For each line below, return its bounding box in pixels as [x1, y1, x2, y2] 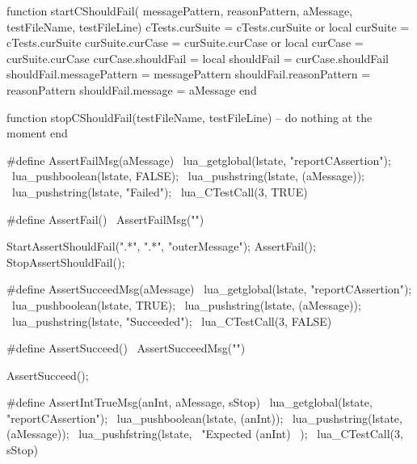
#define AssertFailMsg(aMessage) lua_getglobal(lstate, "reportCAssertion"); [6, 151, 391, 168]
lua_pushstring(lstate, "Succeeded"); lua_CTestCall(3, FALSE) [11, 312, 332, 329]
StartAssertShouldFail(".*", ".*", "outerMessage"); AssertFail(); [6, 238, 316, 255]
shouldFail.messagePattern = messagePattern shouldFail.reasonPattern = [6, 65, 371, 82]
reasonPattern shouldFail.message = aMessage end [6, 81, 257, 98]
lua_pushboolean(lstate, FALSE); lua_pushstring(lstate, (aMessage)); [11, 167, 365, 184]
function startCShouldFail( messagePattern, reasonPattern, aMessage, [6, 2, 353, 19]
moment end [6, 124, 68, 141]
